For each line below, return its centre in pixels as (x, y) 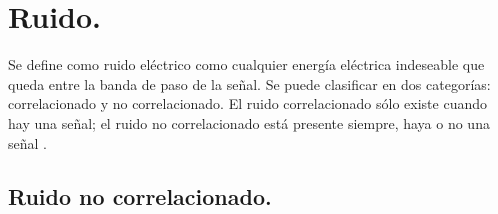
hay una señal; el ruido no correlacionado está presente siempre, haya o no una (249, 122)
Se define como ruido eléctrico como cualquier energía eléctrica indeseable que (246, 64)
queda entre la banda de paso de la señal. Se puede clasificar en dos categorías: (249, 83)
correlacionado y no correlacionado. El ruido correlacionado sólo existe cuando (247, 103)
